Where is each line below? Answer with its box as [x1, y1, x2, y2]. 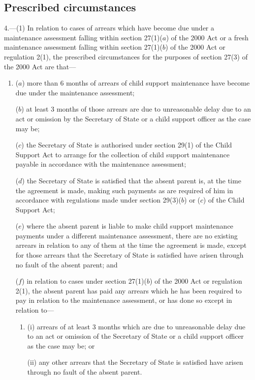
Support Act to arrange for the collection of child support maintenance [15, 149, 230, 159]
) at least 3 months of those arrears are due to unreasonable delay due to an [21, 104, 251, 114]
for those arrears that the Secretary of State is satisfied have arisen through [15, 250, 244, 260]
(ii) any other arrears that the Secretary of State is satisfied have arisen [27, 357, 243, 367]
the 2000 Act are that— [4, 61, 76, 71]
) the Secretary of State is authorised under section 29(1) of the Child [21, 140, 232, 150]
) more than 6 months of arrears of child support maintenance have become [22, 78, 250, 88]
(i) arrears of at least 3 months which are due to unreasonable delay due [27, 321, 246, 331]
